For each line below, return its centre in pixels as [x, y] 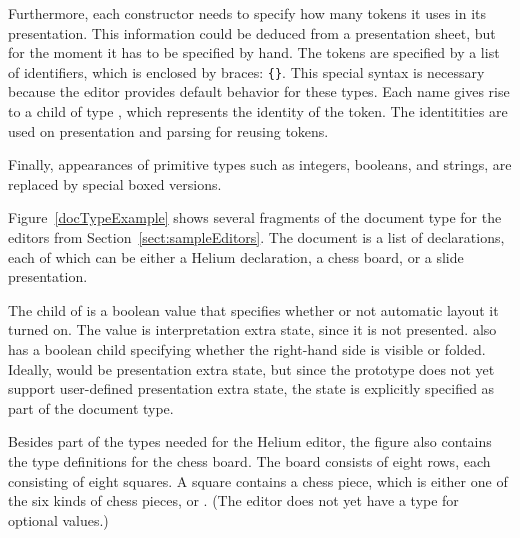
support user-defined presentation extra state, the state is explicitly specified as [251, 388]
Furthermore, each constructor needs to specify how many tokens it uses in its [247, 13]
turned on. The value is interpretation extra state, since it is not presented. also [252, 329]
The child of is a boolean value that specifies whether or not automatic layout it [253, 309]
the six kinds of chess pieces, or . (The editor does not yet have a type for [233, 500]
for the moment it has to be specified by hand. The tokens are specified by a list [254, 52]
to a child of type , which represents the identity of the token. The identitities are [258, 111]
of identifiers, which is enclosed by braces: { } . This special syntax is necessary [246, 71]
